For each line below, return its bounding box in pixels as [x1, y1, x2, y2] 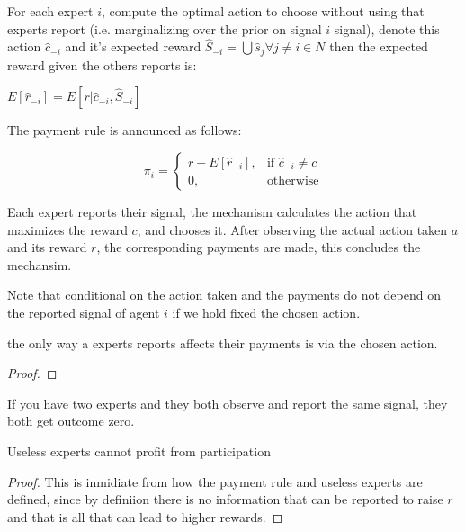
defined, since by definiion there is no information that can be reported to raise [7, 490, 443, 509]
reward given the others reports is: [7, 55, 197, 74]
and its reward [7, 238, 87, 257]
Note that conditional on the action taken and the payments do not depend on [7, 285, 441, 304]
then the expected [329, 37, 428, 56]
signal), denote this [334, 19, 440, 38]
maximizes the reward [7, 220, 128, 239]
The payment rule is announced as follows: [7, 121, 242, 140]
